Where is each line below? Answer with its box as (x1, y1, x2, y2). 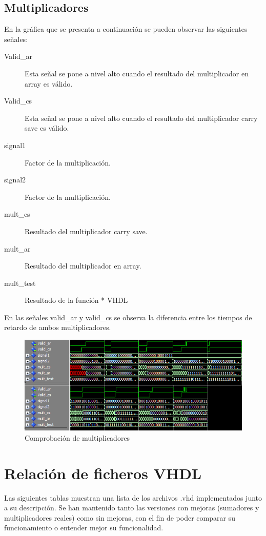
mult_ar (4, 243, 31, 254)
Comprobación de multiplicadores (25, 432, 130, 443)
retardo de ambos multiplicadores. (4, 322, 111, 333)
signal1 (4, 139, 26, 150)
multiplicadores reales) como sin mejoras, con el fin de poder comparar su (4, 512, 235, 523)
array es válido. (25, 78, 73, 89)
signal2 (4, 174, 26, 185)
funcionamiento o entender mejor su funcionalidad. (4, 522, 163, 533)
